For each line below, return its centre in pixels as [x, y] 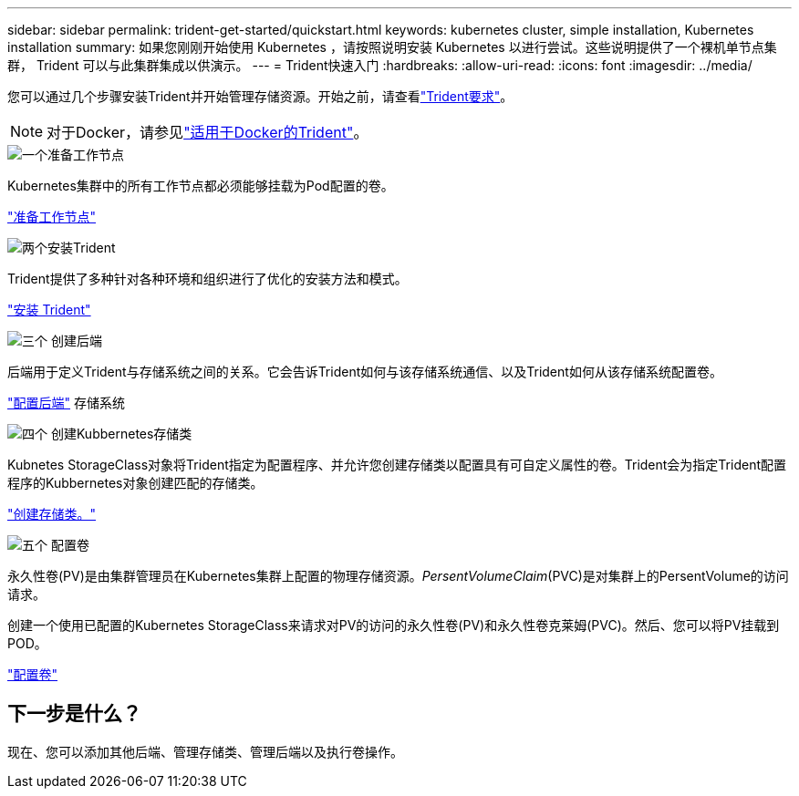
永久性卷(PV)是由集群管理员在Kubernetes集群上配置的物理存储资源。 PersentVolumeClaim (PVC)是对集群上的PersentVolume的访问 [398, 576]
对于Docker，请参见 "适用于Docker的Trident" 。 [208, 132]
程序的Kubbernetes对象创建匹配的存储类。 [135, 483]
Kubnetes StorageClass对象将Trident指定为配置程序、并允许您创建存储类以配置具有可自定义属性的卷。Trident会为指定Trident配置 [397, 465]
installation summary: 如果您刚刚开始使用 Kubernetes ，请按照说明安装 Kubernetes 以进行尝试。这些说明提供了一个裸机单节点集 [392, 47]
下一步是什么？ [74, 714]
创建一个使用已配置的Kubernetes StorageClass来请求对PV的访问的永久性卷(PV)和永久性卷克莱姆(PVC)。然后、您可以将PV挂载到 [394, 625]
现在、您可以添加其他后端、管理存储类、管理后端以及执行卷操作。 [205, 751]
